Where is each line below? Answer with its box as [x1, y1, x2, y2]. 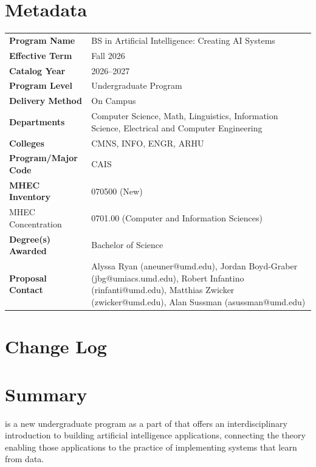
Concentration [9, 217, 62, 230]
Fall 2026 [91, 49, 125, 61]
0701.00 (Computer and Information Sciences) [91, 212, 263, 224]
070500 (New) [91, 184, 143, 197]
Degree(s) [9, 232, 51, 245]
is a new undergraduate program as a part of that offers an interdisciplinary [5, 417, 287, 429]
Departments [9, 115, 65, 128]
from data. [5, 452, 44, 465]
